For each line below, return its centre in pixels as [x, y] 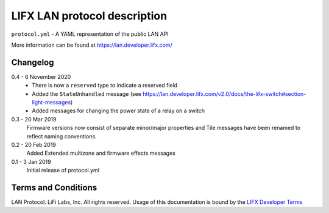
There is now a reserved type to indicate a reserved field [105, 86]
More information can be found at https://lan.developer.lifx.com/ [92, 45]
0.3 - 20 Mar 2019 [34, 119]
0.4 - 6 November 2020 [41, 76]
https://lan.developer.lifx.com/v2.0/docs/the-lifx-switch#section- [224, 93]
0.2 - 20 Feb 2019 [34, 144]
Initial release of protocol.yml [63, 171]
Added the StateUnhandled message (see [87, 93]
